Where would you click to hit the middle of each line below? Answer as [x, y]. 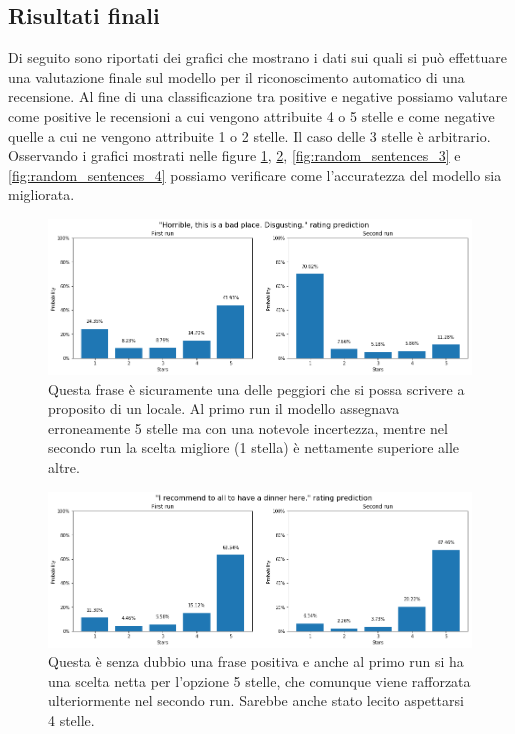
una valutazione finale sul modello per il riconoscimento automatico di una [236, 76]
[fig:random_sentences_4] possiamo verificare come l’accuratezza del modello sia [255, 174]
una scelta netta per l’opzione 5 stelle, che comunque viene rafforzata [259, 680]
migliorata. [41, 194]
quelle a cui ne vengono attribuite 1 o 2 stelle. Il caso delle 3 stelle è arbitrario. [249, 135]
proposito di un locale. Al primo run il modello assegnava [224, 408]
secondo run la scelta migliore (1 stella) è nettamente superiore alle [254, 447]
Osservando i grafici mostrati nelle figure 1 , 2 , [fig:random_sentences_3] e [234, 155]
